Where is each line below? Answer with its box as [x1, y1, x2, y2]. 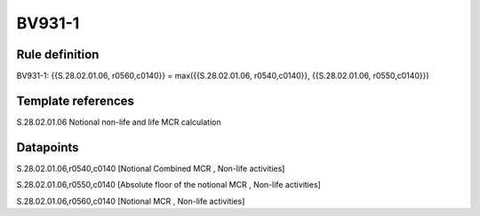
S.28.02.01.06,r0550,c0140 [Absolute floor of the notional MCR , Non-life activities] [16, 180, 322, 190]
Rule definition [16, 47, 100, 62]
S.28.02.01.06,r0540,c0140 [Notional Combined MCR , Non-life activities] [16, 163, 285, 174]
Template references [16, 93, 135, 108]
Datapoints [16, 140, 79, 155]
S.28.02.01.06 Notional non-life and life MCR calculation [16, 116, 221, 127]
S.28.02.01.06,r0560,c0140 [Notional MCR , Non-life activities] [16, 196, 245, 206]
